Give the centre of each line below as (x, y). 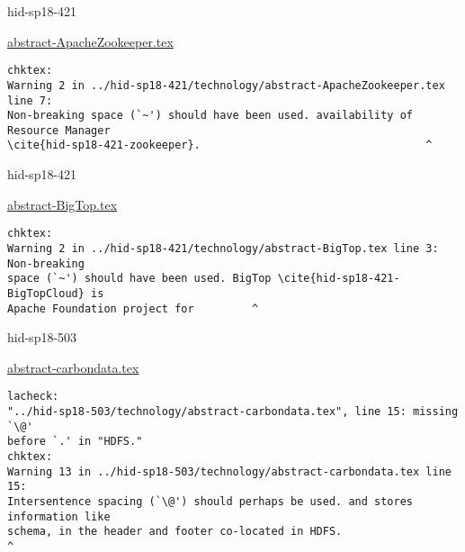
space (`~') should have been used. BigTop (139, 279)
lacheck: (33, 397)
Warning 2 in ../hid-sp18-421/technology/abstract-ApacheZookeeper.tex (226, 85)
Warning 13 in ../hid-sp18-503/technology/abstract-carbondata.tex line (229, 471)
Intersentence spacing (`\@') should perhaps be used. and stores (210, 502)
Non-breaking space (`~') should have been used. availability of (210, 116)
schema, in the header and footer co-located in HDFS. (175, 532)
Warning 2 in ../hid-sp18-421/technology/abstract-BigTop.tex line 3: (223, 248)
